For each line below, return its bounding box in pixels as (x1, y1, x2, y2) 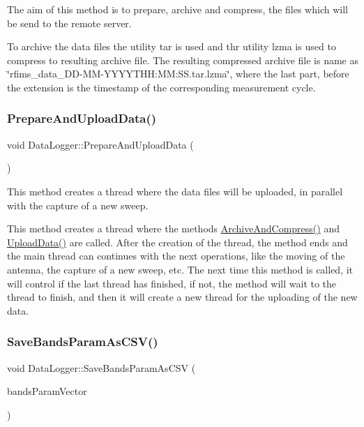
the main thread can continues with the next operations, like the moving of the (7, 248, 345, 263)
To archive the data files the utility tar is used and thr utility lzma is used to (7, 39, 336, 54)
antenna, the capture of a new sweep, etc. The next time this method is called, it (7, 262, 354, 276)
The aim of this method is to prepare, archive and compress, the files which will (7, 2, 348, 16)
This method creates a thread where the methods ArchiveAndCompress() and (7, 221, 340, 236)
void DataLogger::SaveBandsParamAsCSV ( (7, 360, 196, 375)
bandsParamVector (7, 384, 87, 398)
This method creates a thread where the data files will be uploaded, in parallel (7, 183, 343, 198)
